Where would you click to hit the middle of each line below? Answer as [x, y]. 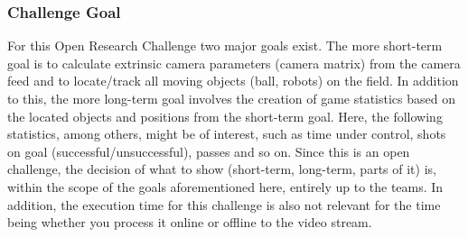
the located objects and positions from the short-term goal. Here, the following [225, 116]
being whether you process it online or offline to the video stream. [190, 222]
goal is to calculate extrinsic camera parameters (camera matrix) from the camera [234, 63]
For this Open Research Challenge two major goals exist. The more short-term [225, 46]
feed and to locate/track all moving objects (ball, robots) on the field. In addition [233, 81]
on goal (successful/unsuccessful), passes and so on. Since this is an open [209, 151]
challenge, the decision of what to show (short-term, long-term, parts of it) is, [222, 169]
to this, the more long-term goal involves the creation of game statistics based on [231, 98]
